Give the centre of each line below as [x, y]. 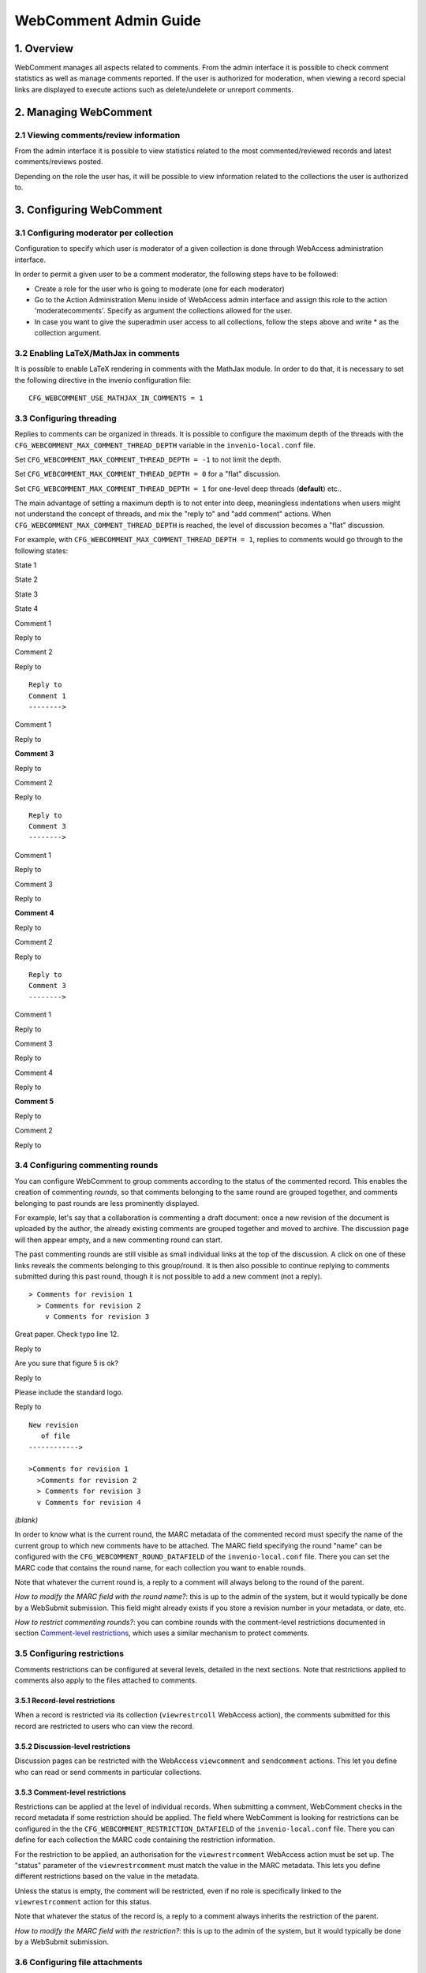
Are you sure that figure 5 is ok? [66, 1363]
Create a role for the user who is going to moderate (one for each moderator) [160, 289]
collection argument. [68, 333]
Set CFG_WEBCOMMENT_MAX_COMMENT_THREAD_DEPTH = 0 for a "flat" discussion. [148, 474]
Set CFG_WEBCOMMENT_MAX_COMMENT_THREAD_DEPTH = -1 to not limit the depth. [148, 459]
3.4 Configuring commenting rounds [86, 1166]
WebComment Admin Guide [108, 21]
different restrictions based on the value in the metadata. [107, 1876]
